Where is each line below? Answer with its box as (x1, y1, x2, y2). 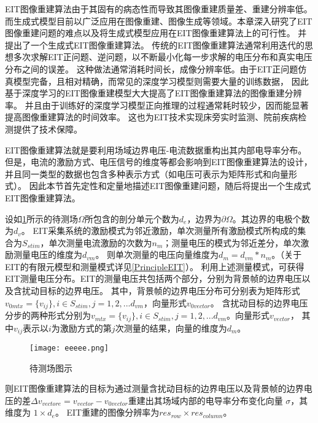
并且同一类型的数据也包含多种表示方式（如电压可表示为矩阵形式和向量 (5, 167, 289, 180)
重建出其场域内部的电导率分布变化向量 (128, 394, 283, 406)
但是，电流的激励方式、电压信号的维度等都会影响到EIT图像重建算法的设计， (5, 155, 312, 168)
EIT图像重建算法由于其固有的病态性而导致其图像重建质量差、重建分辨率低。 (5, 2, 312, 15)
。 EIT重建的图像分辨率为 (55, 406, 160, 419)
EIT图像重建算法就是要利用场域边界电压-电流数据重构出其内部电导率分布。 (5, 143, 307, 156)
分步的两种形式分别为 (5, 309, 91, 322)
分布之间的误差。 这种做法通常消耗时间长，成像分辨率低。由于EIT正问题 (5, 62, 298, 75)
